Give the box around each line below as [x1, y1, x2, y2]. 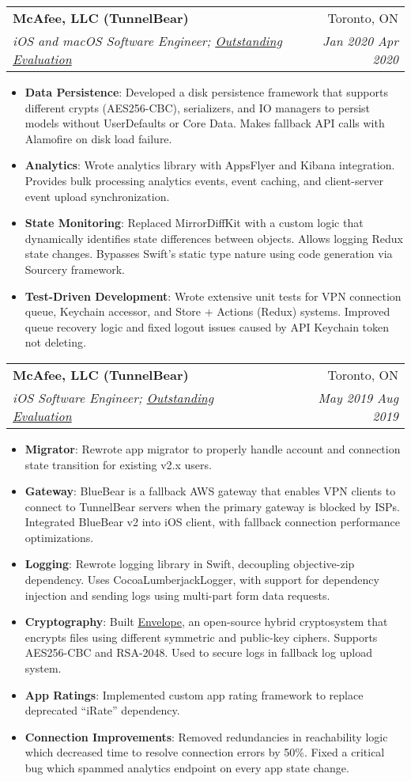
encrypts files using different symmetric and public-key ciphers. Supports [25, 628, 378, 645]
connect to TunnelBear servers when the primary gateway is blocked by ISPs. [25, 498, 400, 514]
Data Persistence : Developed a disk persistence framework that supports [25, 84, 388, 100]
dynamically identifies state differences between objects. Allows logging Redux [25, 229, 403, 246]
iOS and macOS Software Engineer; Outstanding [13, 32, 282, 50]
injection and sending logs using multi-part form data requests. [25, 586, 330, 603]
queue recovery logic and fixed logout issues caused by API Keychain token [25, 318, 390, 335]
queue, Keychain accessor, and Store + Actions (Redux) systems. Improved [25, 303, 390, 320]
